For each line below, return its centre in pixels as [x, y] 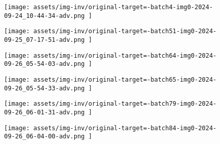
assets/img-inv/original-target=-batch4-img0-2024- [123, 7]
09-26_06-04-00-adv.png [45, 137]
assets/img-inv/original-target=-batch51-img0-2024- [125, 31]
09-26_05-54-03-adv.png [45, 64]
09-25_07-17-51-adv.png [45, 40]
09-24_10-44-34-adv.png [45, 16]
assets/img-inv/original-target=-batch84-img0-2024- [125, 128]
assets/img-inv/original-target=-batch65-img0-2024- [125, 79]
